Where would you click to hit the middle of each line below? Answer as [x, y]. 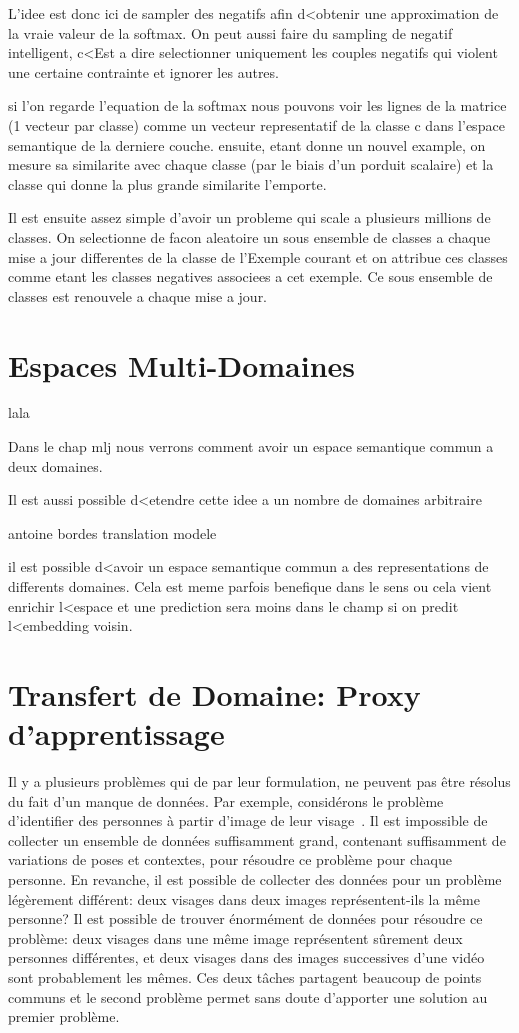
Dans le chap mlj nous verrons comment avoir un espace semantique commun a [251, 446]
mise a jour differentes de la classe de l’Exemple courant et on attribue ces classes [258, 256]
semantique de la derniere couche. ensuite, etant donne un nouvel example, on [247, 144]
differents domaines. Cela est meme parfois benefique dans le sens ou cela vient [250, 586]
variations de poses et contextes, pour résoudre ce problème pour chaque [230, 859]
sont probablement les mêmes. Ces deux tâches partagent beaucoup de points [245, 977]
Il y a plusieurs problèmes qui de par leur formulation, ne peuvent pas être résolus [259, 781]
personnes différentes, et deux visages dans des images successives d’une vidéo [246, 957]
